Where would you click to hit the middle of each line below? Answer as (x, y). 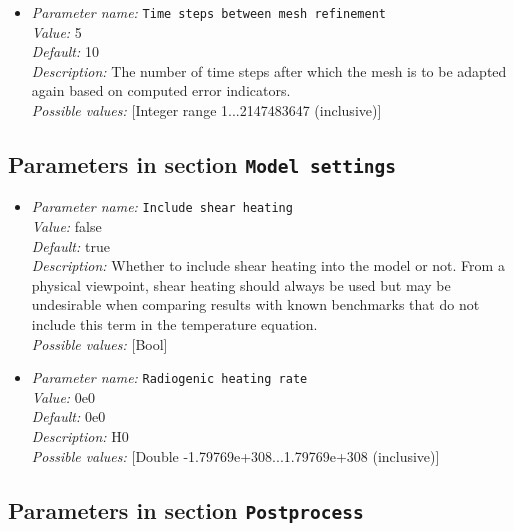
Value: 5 (56, 31)
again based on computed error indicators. (161, 90)
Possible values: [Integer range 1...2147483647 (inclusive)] (206, 110)
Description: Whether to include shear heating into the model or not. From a (268, 265)
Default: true (70, 245)
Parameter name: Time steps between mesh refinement (208, 12)
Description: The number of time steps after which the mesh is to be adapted (269, 70)
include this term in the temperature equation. (174, 324)
